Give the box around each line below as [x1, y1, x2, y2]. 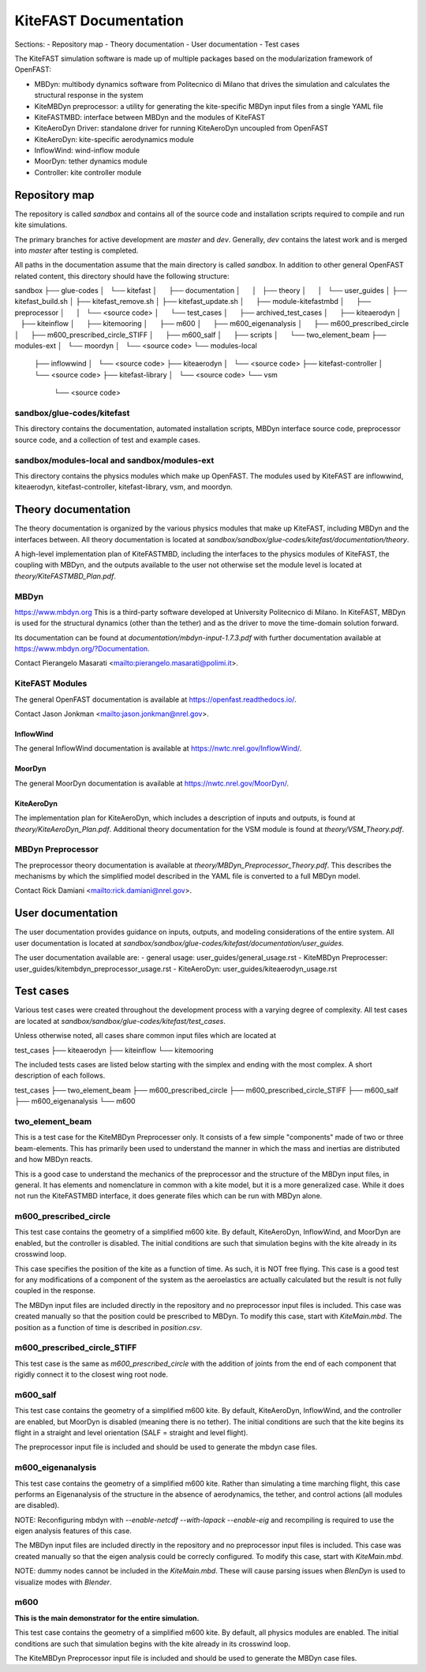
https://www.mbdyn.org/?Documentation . [14, 644, 150, 654]
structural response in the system [34, 91, 144, 100]
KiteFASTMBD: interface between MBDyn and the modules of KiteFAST [34, 112, 266, 122]
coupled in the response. [14, 1286, 96, 1295]
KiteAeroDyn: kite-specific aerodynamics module [34, 134, 194, 144]
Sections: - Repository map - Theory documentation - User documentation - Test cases [14, 39, 300, 49]
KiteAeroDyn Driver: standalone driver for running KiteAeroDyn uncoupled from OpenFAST [34, 123, 329, 133]
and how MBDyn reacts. [14, 1155, 93, 1164]
